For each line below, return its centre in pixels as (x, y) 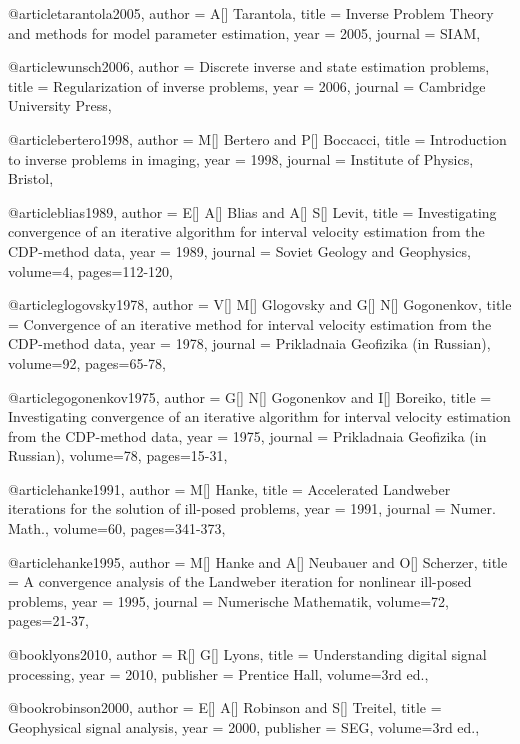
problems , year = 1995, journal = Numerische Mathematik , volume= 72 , (228, 600)
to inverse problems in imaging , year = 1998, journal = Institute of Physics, (241, 158)
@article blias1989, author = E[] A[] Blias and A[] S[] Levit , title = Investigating (252, 211)
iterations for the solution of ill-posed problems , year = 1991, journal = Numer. (252, 508)
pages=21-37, (48, 620)
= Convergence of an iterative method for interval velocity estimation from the (250, 323)
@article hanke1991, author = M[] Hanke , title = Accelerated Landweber (229, 488)
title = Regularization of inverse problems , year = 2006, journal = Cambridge (247, 85)
